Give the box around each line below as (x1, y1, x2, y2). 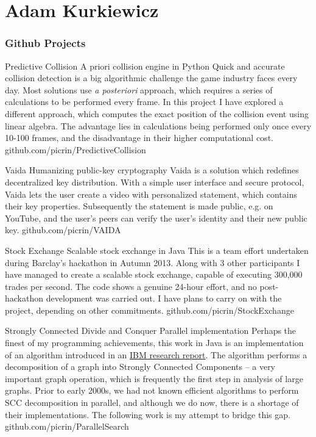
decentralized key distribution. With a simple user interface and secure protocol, (5, 175, 304, 188)
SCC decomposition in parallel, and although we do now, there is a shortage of (5, 396, 299, 409)
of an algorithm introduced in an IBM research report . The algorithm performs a (5, 348, 307, 361)
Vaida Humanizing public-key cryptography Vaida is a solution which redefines (5, 164, 299, 176)
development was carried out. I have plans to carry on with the (46, 292, 282, 305)
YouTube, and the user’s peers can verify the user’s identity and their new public (5, 211, 307, 224)
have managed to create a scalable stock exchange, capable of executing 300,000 (5, 268, 303, 281)
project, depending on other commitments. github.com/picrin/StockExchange (5, 303, 294, 316)
